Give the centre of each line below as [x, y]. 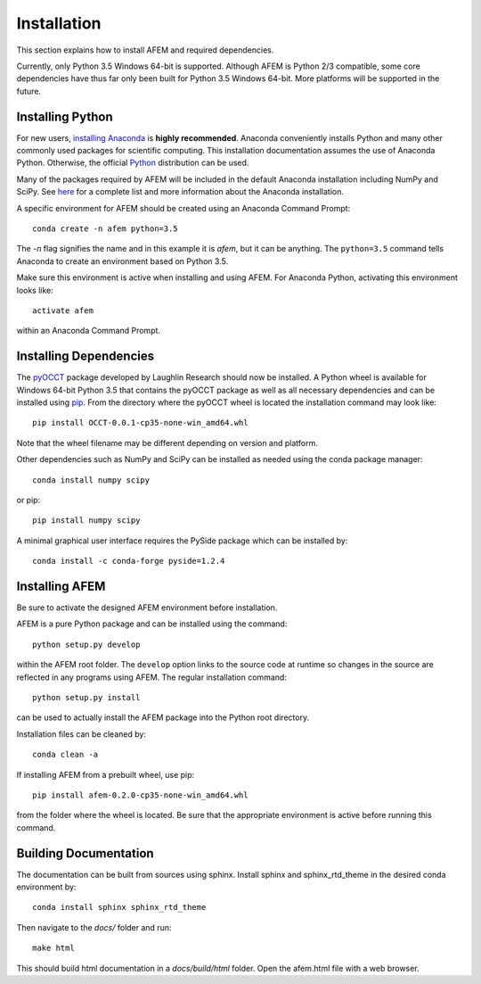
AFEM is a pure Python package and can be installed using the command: [152, 624]
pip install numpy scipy [86, 521]
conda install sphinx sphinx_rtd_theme [119, 907]
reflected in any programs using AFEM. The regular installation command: [151, 677]
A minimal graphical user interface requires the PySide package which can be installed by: [182, 541]
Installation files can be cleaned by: [82, 734]
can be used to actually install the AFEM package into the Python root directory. [163, 717]
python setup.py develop [86, 644]
